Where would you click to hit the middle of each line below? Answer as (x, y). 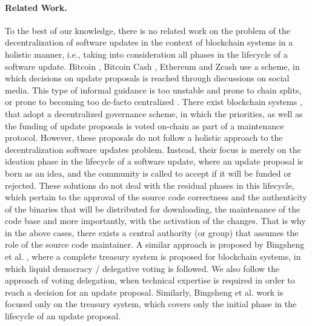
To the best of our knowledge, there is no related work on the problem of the (148, 30)
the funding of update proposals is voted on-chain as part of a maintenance (144, 125)
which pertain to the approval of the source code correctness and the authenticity (156, 197)
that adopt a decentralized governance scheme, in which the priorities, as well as (154, 113)
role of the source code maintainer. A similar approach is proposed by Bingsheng (155, 244)
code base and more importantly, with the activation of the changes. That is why (155, 221)
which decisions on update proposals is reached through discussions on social (147, 78)
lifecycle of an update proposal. (63, 316)
